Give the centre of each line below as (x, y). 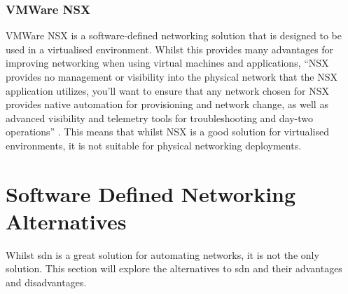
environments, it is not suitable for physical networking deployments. (154, 145)
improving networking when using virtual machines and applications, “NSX (167, 63)
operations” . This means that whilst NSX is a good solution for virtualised (167, 132)
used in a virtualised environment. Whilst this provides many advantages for (170, 49)
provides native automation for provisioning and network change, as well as (167, 104)
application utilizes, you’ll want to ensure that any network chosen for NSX (167, 90)
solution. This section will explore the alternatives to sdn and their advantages (174, 268)
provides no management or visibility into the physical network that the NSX (172, 76)
